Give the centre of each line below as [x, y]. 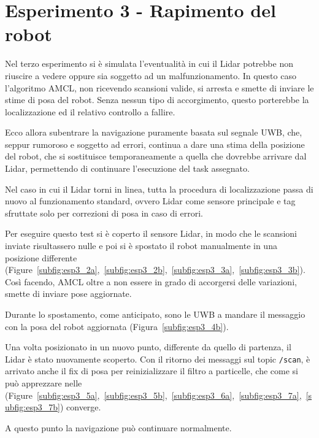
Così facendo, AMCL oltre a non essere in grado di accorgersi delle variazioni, [151, 281]
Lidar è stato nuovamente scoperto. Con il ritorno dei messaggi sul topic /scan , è [158, 359]
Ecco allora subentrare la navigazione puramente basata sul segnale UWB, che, [154, 132]
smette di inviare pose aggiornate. [68, 294]
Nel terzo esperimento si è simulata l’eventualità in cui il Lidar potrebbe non [149, 63]
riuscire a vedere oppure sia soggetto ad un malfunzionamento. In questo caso [151, 75]
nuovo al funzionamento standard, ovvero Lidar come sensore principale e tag [150, 201]
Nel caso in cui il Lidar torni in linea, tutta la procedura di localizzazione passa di [159, 189]
